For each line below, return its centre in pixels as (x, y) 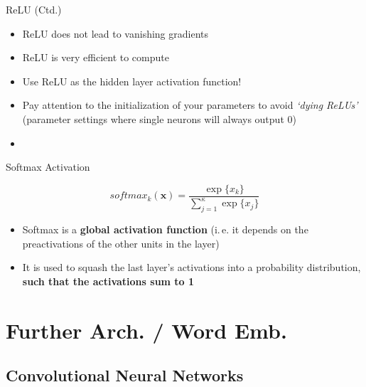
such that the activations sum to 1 (108, 281)
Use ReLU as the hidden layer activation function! (132, 81)
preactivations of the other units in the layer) (121, 243)
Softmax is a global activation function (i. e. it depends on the (165, 229)
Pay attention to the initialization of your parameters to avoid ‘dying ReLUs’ (190, 105)
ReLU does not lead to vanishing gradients (115, 33)
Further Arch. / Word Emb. (146, 330)
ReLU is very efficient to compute (96, 57)
